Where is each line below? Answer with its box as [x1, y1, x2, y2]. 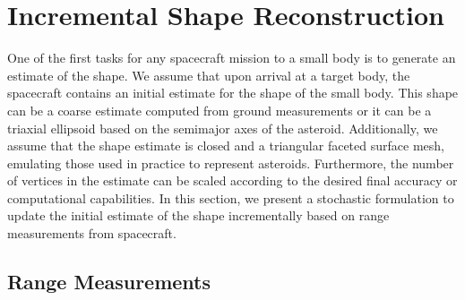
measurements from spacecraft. [7, 224, 177, 243]
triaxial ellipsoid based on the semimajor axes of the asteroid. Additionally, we [7, 118, 438, 137]
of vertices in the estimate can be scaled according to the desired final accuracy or [7, 171, 458, 190]
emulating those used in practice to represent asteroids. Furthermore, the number [7, 153, 454, 172]
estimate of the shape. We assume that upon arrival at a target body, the [7, 65, 410, 84]
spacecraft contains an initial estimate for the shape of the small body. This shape [7, 83, 459, 102]
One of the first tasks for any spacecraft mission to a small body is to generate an [7, 48, 456, 67]
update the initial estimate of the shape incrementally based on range [7, 206, 390, 225]
